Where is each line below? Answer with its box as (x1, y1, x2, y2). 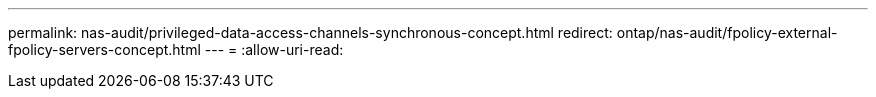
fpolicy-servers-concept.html (8, 41, 201, 58)
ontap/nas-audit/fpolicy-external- (616, 24, 838, 41)
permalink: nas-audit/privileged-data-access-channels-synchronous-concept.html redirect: (8, 24, 613, 41)
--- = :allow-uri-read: (204, 41, 344, 58)
